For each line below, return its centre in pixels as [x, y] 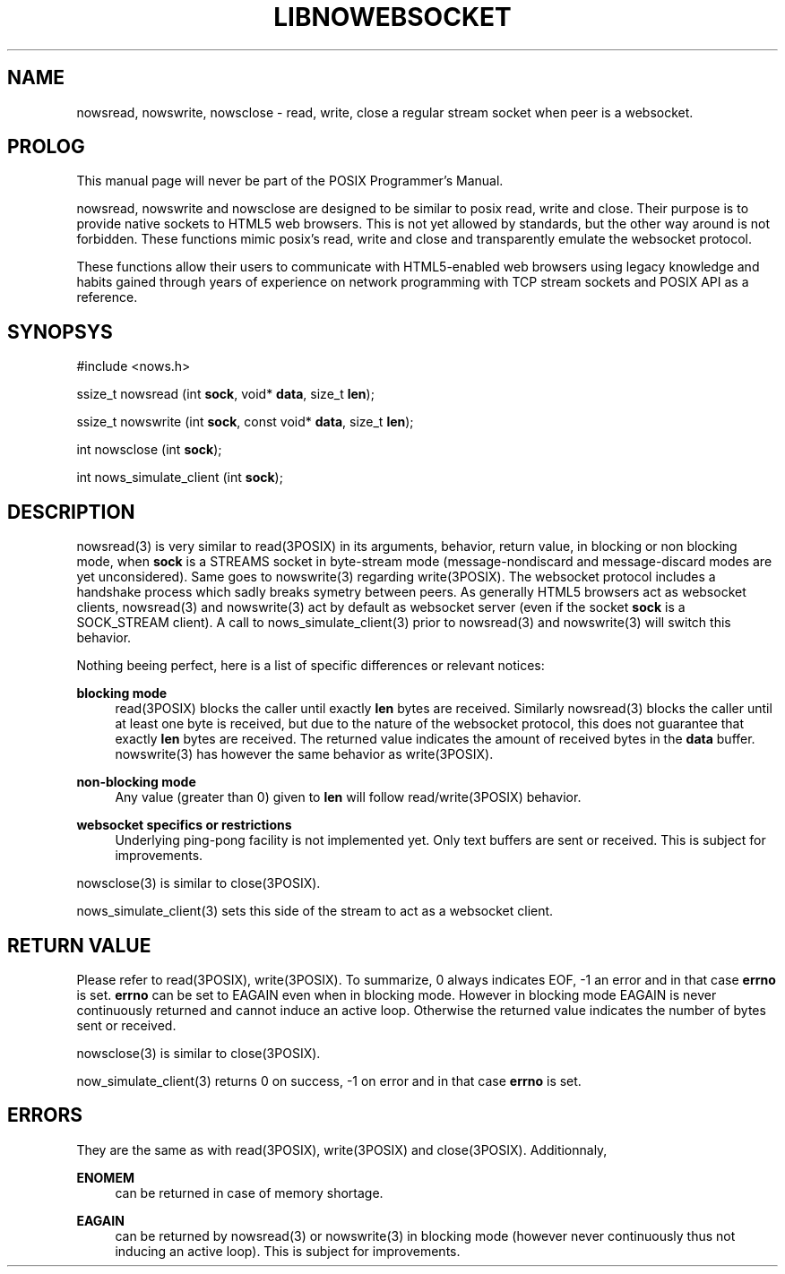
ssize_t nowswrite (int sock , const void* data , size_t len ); [245, 422]
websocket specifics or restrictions [184, 825]
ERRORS [45, 1115]
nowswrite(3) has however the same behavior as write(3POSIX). [304, 754]
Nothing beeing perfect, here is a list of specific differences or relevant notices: [311, 666]
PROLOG [46, 147]
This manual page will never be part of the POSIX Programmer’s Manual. [290, 181]
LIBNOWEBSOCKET [392, 17]
